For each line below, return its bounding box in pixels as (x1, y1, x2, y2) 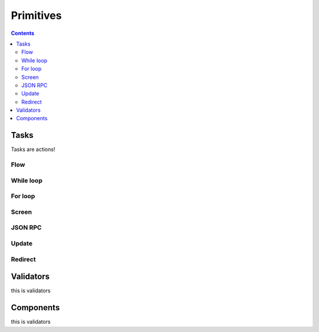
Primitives (11, 9, 62, 22)
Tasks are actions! (11, 146, 56, 153)
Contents (11, 30, 35, 37)
